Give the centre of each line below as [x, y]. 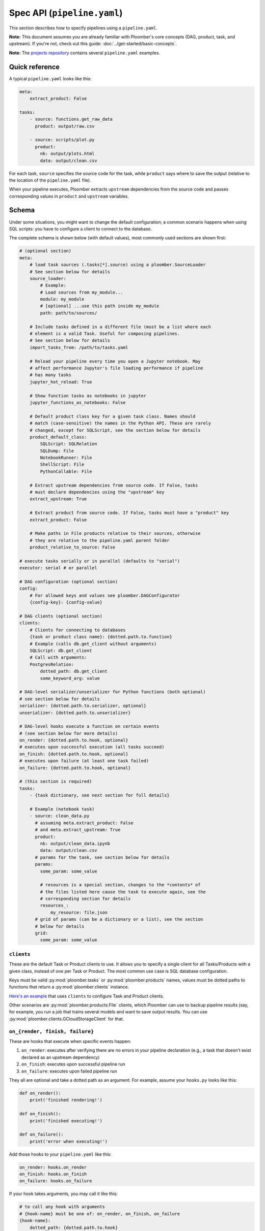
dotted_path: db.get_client [74, 671]
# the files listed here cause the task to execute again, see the [123, 892]
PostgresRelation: [52, 664]
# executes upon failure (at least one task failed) [84, 761]
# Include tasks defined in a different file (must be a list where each [120, 327]
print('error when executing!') [69, 1141]
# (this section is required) [56, 781]
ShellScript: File [62, 465]
